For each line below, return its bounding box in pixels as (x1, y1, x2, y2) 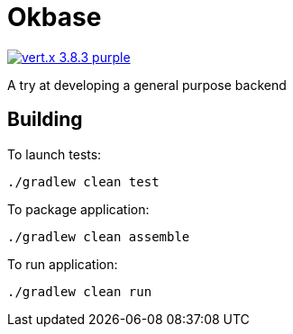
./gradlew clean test (7, 174, 160, 189)
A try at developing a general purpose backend (7, 77, 287, 93)
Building (7, 108, 83, 131)
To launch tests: (7, 146, 102, 162)
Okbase (7, 2, 102, 32)
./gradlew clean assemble (7, 229, 190, 244)
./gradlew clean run (7, 284, 152, 299)
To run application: (7, 256, 118, 272)
